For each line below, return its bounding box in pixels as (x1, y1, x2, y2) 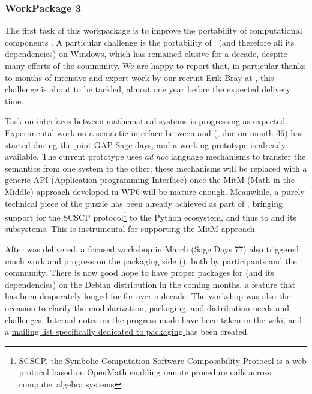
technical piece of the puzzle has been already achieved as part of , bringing (5, 197, 283, 209)
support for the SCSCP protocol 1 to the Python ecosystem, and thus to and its (5, 209, 296, 223)
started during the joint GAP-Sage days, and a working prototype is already (5, 138, 286, 151)
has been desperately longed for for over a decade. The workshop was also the (5, 290, 291, 302)
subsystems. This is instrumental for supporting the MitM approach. (5, 222, 257, 235)
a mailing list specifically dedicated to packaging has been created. (5, 325, 250, 338)
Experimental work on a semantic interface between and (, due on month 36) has (5, 126, 303, 139)
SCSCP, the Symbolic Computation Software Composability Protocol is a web (19, 354, 307, 366)
